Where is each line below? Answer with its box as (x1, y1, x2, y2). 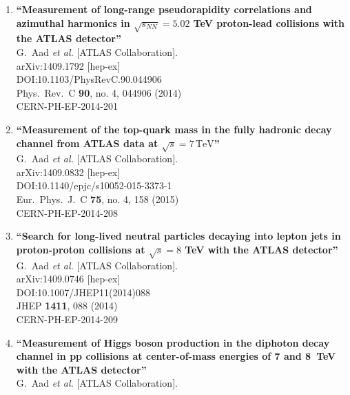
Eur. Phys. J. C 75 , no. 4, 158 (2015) (16, 192, 179, 206)
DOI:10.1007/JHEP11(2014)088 (16, 285, 150, 299)
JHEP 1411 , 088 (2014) (16, 298, 118, 313)
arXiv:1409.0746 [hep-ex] (16, 271, 121, 286)
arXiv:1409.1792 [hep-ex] (16, 58, 121, 73)
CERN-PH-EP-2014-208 (16, 205, 118, 220)
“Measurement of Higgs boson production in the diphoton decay (16, 335, 330, 349)
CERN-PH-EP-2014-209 (16, 311, 118, 326)
